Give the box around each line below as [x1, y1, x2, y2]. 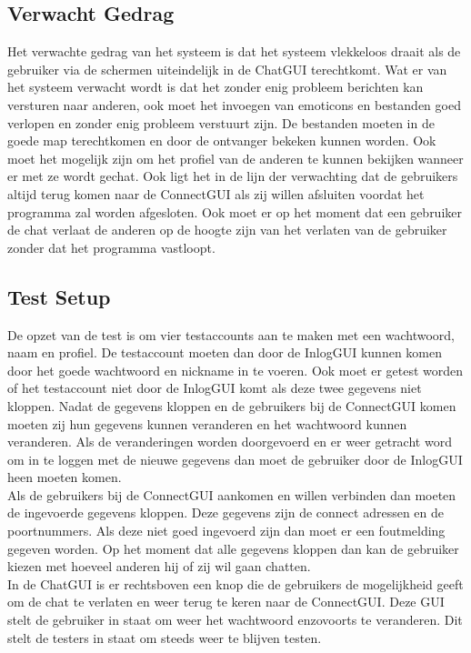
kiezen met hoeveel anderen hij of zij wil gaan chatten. [7, 557, 311, 576]
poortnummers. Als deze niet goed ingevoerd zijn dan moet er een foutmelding [7, 521, 446, 540]
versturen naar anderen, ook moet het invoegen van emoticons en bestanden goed [7, 95, 461, 114]
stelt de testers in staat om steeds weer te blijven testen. [7, 628, 322, 647]
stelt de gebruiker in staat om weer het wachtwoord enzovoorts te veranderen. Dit [7, 610, 463, 629]
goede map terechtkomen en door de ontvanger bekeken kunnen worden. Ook [7, 131, 436, 150]
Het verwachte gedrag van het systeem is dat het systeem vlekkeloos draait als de [7, 42, 461, 61]
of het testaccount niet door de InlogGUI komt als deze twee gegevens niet [7, 378, 422, 397]
